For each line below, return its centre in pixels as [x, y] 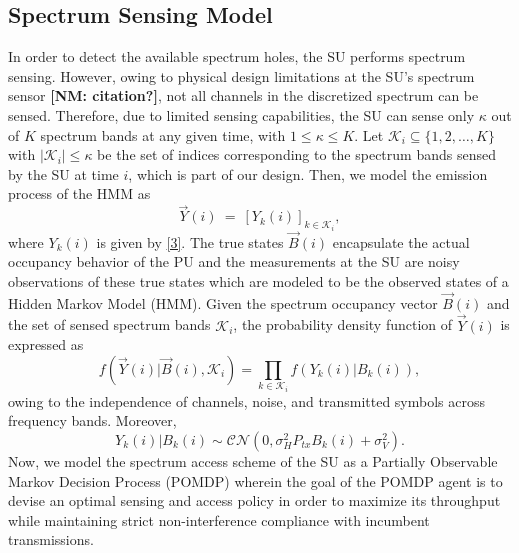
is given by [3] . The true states [190, 241]
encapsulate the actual [401, 241]
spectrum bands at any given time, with [163, 134]
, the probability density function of [343, 324]
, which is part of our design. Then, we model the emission [308, 173]
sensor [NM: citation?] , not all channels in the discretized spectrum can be [243, 95]
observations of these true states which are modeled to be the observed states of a [258, 281]
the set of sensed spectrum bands [109, 324]
